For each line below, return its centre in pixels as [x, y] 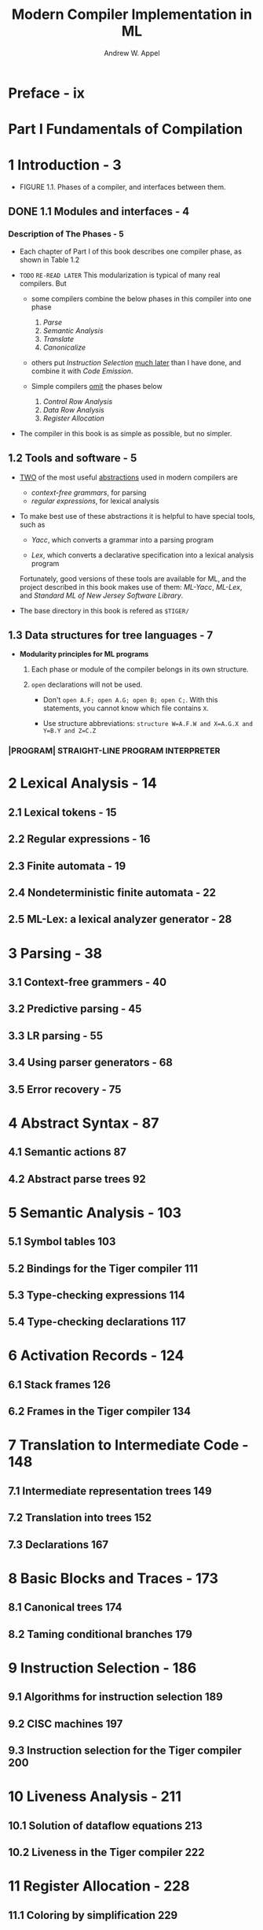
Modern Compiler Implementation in [132, 15]
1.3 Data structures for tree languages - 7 [111, 635]
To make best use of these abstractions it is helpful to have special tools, [137, 516]
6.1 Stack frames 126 [60, 1385]
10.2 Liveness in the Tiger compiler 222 [106, 1852]
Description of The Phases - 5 [66, 234]
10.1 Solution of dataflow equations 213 [105, 1826]
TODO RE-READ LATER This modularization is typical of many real [120, 275]
